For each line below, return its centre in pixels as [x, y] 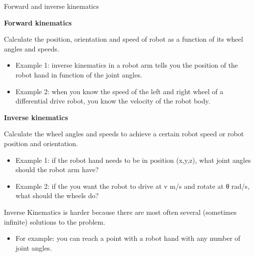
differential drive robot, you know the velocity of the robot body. [113, 101]
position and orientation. [41, 143]
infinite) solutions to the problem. [55, 221]
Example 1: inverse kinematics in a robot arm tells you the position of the [127, 65]
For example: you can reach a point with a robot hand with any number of [128, 238]
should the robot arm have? [57, 169]
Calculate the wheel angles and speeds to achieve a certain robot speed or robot [124, 134]
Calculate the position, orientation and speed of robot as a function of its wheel [124, 39]
